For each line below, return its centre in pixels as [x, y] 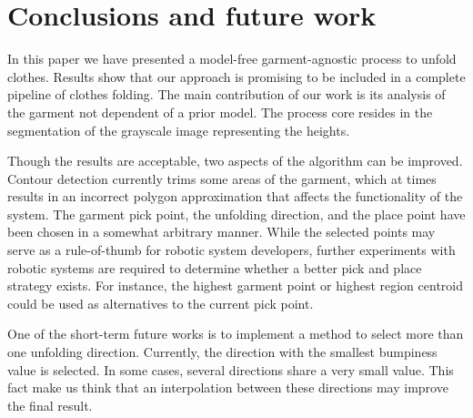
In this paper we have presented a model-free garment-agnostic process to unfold [232, 59]
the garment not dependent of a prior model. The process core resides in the [220, 112]
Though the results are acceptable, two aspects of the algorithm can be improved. [235, 161]
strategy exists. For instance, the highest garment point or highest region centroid [236, 285]
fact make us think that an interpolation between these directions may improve [228, 387]
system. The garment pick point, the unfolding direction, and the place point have [236, 214]
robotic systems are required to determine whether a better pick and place [215, 267]
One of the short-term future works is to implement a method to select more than [236, 334]
